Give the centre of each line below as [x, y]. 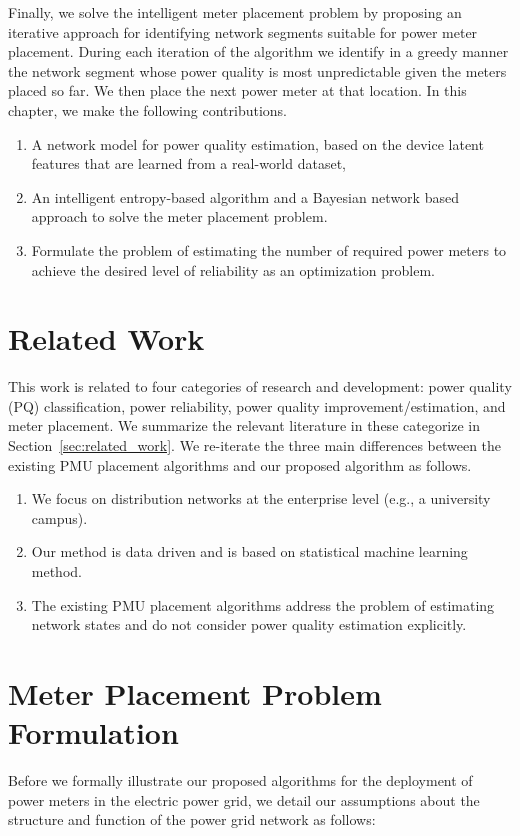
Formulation [93, 732]
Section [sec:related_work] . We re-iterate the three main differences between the [255, 445]
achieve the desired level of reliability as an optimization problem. [233, 269]
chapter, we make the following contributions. [147, 109]
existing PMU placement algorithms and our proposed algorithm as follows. [240, 464]
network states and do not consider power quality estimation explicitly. [249, 624]
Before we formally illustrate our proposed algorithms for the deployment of [240, 780]
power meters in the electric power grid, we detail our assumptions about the [244, 799]
